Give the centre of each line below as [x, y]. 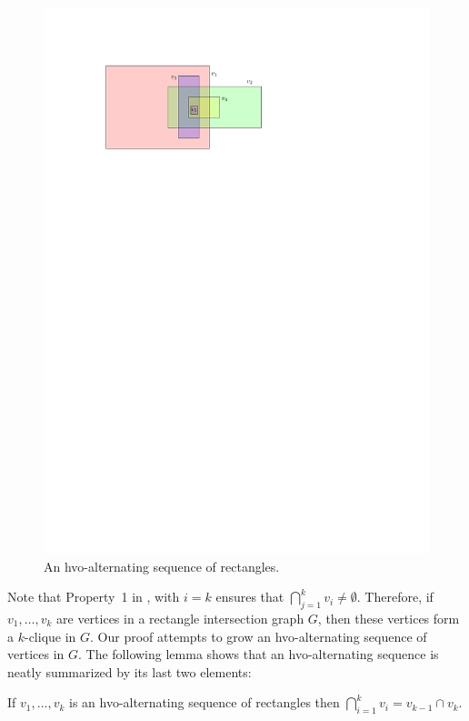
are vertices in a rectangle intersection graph [180, 618]
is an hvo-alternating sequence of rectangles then [205, 702]
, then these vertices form [389, 618]
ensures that [250, 597]
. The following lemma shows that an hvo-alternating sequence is [259, 654]
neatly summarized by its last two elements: [130, 671]
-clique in [50, 636]
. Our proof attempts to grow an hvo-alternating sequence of [259, 636]
